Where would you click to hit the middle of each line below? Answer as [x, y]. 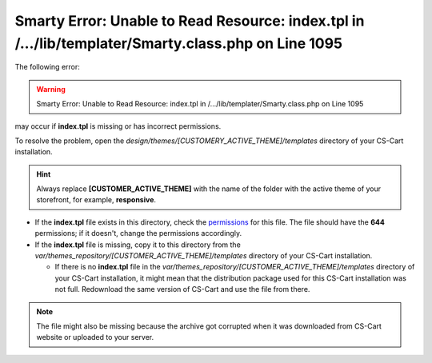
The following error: [47, 67]
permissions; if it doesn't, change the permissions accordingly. [138, 233]
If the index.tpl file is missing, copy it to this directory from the [138, 245]
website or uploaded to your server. [95, 337]
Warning [51, 89]
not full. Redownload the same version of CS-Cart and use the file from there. [182, 289]
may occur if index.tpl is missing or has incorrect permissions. [118, 126]
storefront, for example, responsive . [96, 200]
